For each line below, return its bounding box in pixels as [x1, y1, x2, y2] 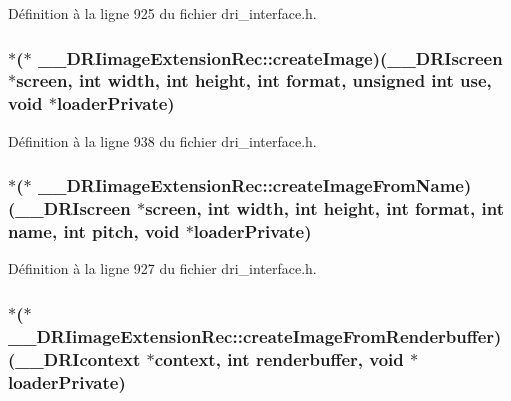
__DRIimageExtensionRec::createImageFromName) [37, 173, 472, 198]
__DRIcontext [15, 346, 141, 371]
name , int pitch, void [8, 219, 180, 244]
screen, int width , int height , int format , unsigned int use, [16, 68, 492, 93]
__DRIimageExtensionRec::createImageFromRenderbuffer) [8, 323, 502, 348]
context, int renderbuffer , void [154, 346, 404, 371]
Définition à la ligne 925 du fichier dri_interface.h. [8, 3, 317, 23]
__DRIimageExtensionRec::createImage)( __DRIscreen [37, 45, 503, 70]
